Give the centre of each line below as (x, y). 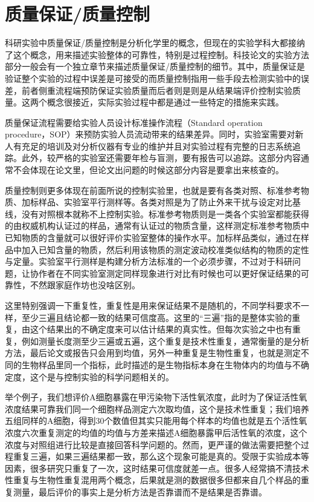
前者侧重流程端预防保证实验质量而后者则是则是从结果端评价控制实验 (157, 90)
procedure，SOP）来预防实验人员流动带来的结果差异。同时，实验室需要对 (150, 134)
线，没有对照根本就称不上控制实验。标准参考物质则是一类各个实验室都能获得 (157, 213)
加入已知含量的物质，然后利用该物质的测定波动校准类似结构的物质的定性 (165, 249)
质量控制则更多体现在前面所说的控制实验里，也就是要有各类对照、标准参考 (153, 190)
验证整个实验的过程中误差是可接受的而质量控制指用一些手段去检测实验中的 (153, 78)
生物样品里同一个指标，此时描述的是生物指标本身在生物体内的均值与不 (161, 364)
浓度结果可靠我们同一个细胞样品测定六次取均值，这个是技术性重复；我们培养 (157, 408)
